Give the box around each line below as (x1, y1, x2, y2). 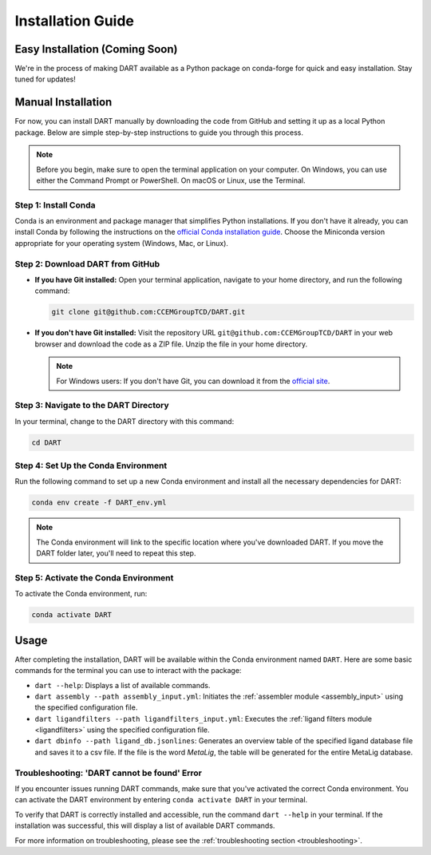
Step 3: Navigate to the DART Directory (14, 400, 169, 411)
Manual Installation (14, 96, 113, 109)
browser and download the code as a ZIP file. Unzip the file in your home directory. (34, 339, 308, 349)
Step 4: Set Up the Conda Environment (14, 460, 168, 471)
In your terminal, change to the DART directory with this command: (14, 416, 235, 426)
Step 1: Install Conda (14, 200, 96, 211)
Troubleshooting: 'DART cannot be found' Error (14, 767, 203, 778)
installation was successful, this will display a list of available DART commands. (14, 821, 275, 830)
